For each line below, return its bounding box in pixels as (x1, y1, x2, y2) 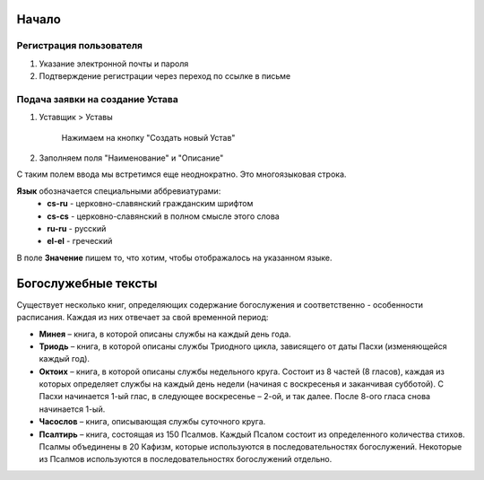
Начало (16, 12, 62, 27)
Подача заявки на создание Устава (16, 92, 178, 105)
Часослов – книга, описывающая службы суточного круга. (39, 416, 266, 427)
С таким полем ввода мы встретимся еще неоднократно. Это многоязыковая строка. (16, 169, 347, 179)
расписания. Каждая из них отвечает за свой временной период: (16, 312, 269, 323)
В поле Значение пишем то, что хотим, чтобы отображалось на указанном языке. (16, 252, 333, 263)
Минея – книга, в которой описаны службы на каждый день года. (39, 328, 291, 339)
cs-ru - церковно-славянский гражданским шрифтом (47, 198, 254, 209)
